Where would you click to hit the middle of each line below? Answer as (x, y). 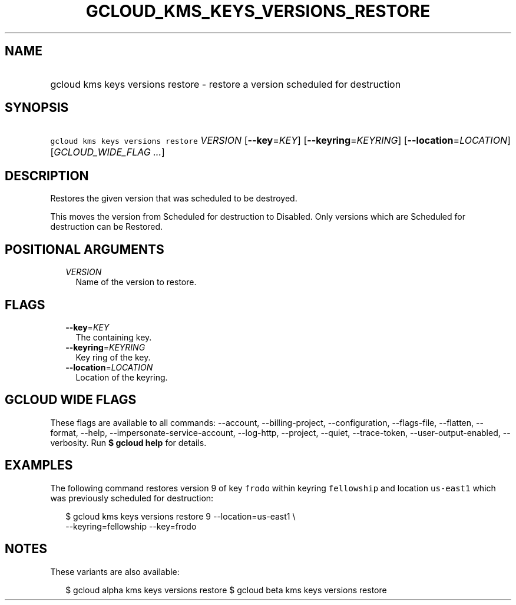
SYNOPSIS (37, 108)
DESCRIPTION (47, 176)
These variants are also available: (115, 571)
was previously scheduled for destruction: (132, 498)
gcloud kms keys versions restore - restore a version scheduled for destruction (226, 84)
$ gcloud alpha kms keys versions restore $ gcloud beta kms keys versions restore (226, 590)
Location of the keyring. (122, 377)
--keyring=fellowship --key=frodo (131, 526)
